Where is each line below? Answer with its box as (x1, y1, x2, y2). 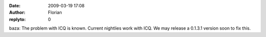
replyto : (9, 16, 26, 22)
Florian (48, 10, 62, 16)
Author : (9, 10, 26, 16)
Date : (9, 3, 21, 8)
